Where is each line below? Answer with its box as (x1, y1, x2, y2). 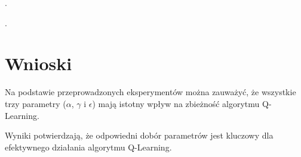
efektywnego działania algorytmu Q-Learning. (5, 140, 172, 153)
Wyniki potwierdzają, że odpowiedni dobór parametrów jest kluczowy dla (5, 129, 274, 142)
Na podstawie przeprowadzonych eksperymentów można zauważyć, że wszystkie (5, 86, 296, 98)
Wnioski (5, 51, 72, 76)
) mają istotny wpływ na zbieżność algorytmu (92, 97, 260, 109)
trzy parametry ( (5, 97, 66, 109)
